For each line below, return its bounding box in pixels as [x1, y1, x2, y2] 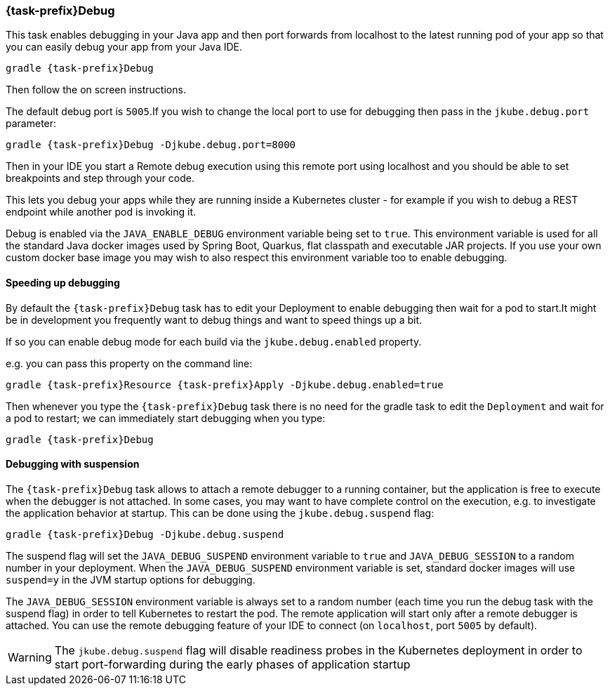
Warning [8, 650, 52, 664]
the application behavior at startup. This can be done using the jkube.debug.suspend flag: [6, 506, 435, 519]
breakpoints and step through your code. [6, 172, 195, 185]
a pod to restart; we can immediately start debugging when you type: [6, 412, 326, 424]
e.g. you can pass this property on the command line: [6, 357, 253, 369]
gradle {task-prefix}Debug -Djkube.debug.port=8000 [6, 139, 296, 151]
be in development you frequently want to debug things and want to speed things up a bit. [6, 313, 423, 326]
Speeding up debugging [6, 276, 120, 289]
